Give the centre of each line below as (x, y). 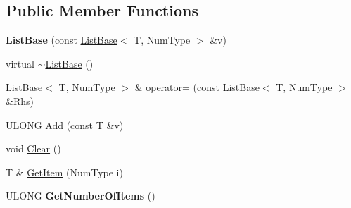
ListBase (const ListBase (62, 40)
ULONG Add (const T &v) (65, 124)
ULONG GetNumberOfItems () (81, 196)
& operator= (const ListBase (197, 87)
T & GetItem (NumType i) (64, 172)
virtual (20, 63)
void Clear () (33, 148)
